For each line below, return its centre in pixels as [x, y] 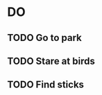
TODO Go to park [44, 38]
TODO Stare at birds [51, 61]
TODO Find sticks [46, 85]
